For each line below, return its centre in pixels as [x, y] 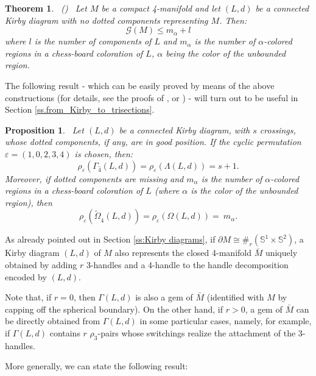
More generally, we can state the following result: [97, 366]
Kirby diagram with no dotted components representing [107, 20]
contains [65, 332]
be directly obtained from [53, 321]
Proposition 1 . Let [44, 129]
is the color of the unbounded [244, 190]
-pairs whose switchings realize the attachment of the [197, 332]
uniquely [281, 253]
